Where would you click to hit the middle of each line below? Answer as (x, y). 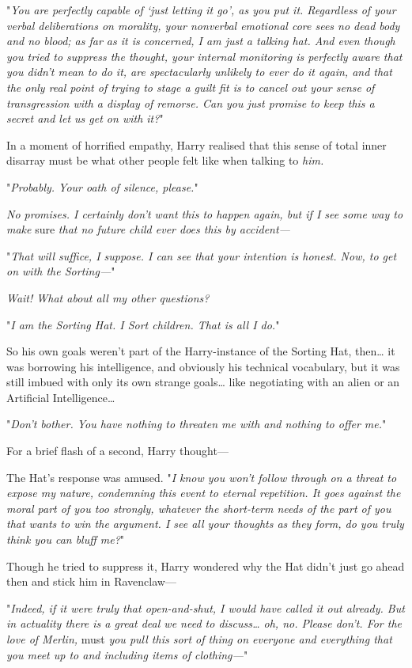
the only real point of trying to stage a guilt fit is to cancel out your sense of (191, 87)
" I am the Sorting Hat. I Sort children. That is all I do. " (143, 324)
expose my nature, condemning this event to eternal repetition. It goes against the (204, 493)
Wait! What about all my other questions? (108, 297)
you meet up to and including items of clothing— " (127, 654)
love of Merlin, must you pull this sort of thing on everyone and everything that (199, 639)
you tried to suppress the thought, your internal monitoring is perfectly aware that (204, 56)
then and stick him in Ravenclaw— (91, 581)
